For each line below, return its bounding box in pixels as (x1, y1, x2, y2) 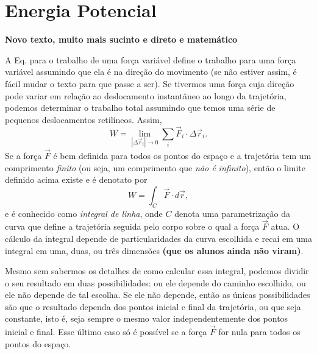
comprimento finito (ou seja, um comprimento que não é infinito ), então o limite (5, 161, 306, 174)
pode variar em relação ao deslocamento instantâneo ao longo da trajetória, (5, 89, 287, 102)
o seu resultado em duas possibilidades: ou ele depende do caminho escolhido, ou (5, 276, 306, 289)
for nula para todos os (218, 325, 301, 338)
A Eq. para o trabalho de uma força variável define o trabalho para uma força (5, 53, 296, 66)
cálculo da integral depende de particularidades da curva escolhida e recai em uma (5, 232, 312, 244)
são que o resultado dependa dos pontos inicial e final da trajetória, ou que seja (5, 300, 301, 313)
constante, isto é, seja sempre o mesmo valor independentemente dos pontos (5, 312, 288, 325)
